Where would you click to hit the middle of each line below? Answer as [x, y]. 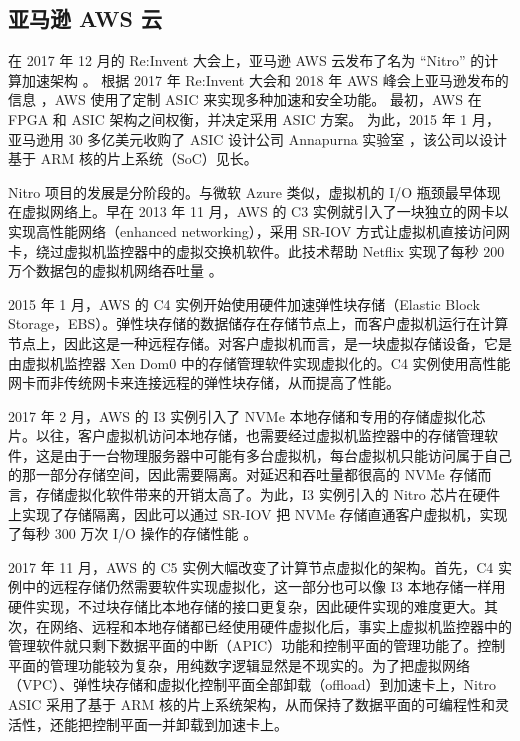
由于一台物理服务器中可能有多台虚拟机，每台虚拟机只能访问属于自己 [287, 454]
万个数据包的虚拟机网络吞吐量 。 [115, 270]
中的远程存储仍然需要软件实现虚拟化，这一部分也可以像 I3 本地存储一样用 [263, 586]
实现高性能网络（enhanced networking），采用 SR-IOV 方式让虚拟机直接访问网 [259, 230]
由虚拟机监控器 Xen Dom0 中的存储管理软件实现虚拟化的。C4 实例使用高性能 [259, 362]
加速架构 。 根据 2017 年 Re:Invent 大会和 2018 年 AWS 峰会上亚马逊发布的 [265, 79]
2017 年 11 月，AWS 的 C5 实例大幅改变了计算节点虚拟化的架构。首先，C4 [251, 566]
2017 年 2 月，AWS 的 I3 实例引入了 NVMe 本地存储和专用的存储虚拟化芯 [247, 415]
